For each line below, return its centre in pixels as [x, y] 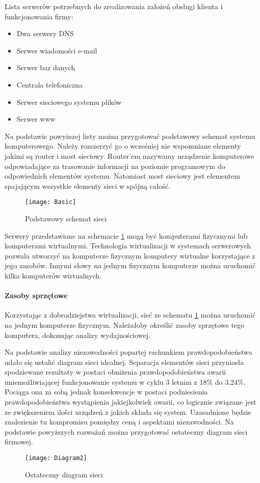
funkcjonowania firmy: [39, 16]
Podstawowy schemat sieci [66, 218]
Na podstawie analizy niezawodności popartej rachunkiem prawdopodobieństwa [128, 352]
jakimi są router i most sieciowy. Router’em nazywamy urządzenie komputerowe [129, 155]
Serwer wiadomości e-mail [57, 50]
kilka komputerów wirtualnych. [53, 275]
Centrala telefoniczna [49, 84]
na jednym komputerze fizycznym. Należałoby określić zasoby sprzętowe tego [125, 324]
